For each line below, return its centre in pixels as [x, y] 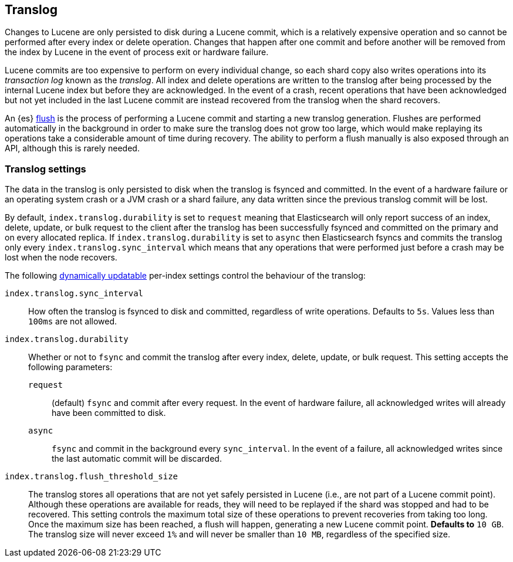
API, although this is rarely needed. [72, 148]
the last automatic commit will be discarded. [137, 459]
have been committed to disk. [109, 413]
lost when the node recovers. [61, 258]
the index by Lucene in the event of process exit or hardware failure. [137, 52]
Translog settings [45, 169]
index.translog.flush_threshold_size [92, 477]
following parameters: [70, 367]
